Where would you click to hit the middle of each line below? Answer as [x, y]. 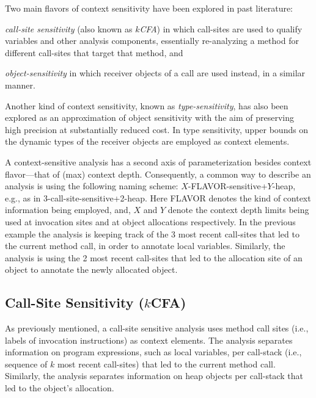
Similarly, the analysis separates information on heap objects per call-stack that [154, 376]
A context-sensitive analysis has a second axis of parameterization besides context [158, 161]
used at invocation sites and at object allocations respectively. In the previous [150, 221]
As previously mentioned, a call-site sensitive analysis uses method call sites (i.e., [157, 328]
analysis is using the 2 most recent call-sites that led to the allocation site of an [154, 257]
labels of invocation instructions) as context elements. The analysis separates [149, 340]
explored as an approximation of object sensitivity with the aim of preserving [149, 118]
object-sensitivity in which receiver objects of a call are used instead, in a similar [155, 73]
